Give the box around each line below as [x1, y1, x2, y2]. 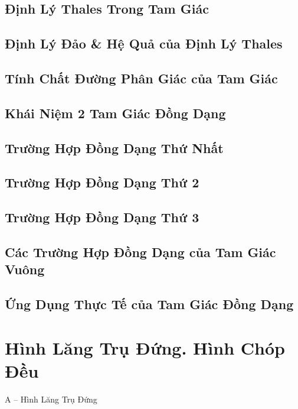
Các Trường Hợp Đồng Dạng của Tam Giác [5, 242, 276, 261]
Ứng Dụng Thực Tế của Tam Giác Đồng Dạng [5, 295, 294, 313]
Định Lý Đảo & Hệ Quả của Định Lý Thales [5, 34, 283, 53]
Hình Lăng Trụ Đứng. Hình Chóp [5, 335, 285, 359]
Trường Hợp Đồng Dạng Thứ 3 [5, 208, 199, 226]
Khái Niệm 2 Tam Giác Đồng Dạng [5, 103, 226, 122]
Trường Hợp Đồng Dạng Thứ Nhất [5, 138, 224, 157]
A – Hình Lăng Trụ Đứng [5, 392, 97, 405]
